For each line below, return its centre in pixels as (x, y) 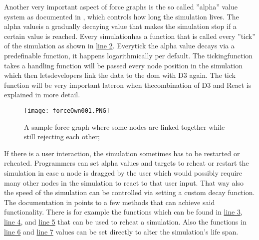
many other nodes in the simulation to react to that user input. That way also (124, 182)
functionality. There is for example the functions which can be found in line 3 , (123, 212)
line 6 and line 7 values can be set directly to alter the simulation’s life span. (121, 231)
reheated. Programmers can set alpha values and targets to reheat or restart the (127, 163)
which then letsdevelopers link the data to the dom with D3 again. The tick (120, 75)
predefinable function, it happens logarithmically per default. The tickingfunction (129, 55)
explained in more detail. (42, 95)
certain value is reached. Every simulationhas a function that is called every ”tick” (130, 36)
